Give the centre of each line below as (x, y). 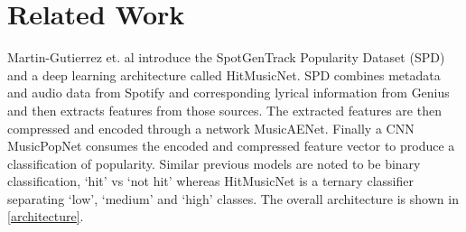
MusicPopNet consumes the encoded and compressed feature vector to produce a (231, 146)
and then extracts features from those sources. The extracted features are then (224, 110)
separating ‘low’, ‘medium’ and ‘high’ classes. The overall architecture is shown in (233, 198)
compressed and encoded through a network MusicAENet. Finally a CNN (211, 128)
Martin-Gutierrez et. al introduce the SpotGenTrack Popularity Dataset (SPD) (226, 57)
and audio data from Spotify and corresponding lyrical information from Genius (228, 93)
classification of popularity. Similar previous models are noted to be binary (214, 163)
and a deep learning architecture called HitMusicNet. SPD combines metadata (224, 74)
